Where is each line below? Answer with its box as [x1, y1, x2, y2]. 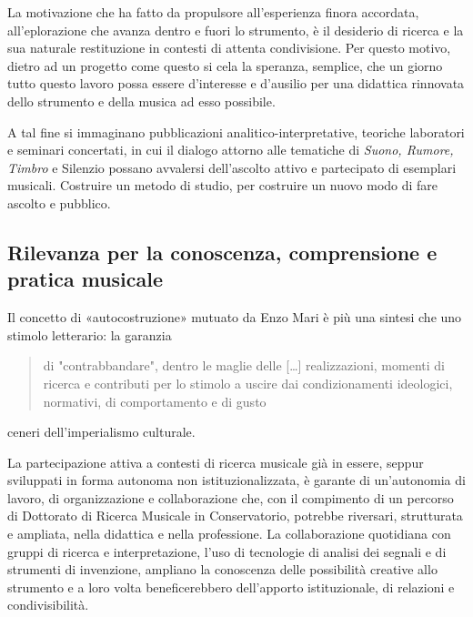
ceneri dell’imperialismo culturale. [7, 422, 196, 441]
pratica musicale [7, 265, 164, 293]
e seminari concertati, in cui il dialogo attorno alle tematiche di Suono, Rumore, [7, 140, 454, 159]
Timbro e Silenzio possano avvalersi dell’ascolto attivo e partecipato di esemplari [7, 157, 457, 177]
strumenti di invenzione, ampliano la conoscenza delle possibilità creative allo [7, 560, 438, 579]
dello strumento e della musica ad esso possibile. [7, 91, 276, 110]
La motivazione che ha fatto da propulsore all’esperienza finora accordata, [7, 3, 419, 21]
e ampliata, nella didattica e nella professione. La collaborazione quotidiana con [7, 524, 451, 543]
